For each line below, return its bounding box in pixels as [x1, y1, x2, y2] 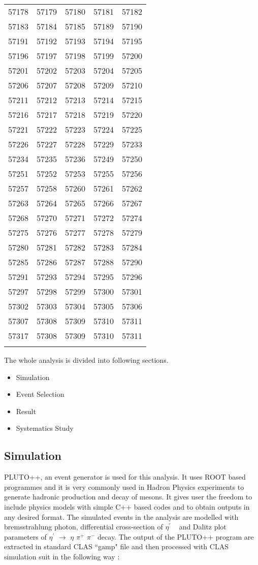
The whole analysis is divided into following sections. [4, 355, 169, 365]
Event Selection [16, 389, 64, 399]
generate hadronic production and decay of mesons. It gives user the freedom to [4, 491, 252, 502]
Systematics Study [16, 423, 74, 433]
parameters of [4, 531, 47, 542]
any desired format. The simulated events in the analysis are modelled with [4, 511, 239, 522]
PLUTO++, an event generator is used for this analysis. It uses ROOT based [4, 472, 246, 482]
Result [16, 405, 36, 416]
